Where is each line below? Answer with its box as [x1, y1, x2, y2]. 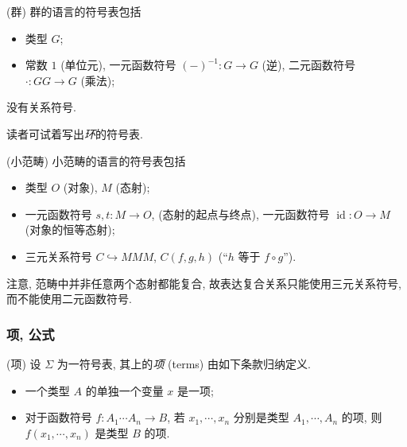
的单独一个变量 [85, 382, 164, 398]
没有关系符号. [6, 99, 76, 115]
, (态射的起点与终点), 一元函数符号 [151, 205, 330, 222]
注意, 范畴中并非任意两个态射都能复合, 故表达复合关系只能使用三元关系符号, [6, 274, 401, 291]
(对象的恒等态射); [25, 221, 115, 238]
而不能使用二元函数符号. [6, 290, 132, 307]
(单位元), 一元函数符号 [60, 56, 176, 73]
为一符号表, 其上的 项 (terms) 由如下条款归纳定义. [56, 355, 311, 371]
